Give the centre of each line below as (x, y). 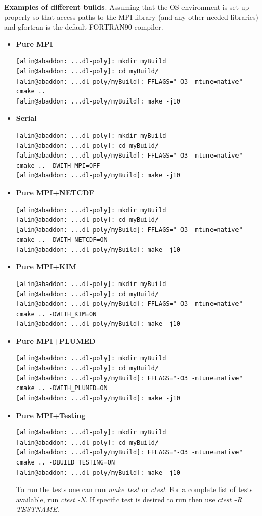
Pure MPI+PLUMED (56, 341)
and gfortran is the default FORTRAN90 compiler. (84, 27)
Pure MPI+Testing (51, 415)
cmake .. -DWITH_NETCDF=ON (62, 240)
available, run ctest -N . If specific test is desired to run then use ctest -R (129, 499)
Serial (26, 118)
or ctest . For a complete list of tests (197, 489)
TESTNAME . (37, 509)
